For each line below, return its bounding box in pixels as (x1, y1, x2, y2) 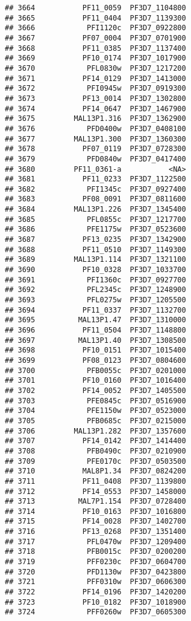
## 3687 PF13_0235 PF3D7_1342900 (5, 235, 186, 244)
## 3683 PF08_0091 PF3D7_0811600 (5, 195, 186, 204)
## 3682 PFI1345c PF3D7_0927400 (5, 184, 186, 193)
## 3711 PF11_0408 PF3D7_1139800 (5, 476, 186, 486)
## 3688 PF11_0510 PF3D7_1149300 (5, 245, 186, 254)
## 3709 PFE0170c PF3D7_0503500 (5, 457, 186, 466)
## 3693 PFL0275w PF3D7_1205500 (5, 296, 186, 305)
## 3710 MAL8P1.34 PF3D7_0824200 (5, 467, 186, 476)
